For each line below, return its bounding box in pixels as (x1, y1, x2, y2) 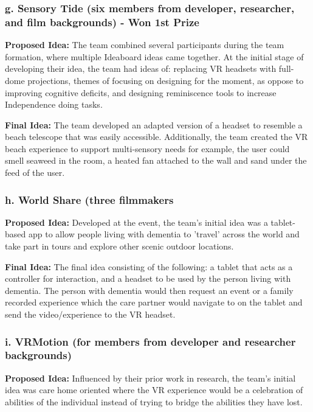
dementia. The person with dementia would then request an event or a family (5, 284, 294, 296)
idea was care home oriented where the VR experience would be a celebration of (5, 383, 303, 396)
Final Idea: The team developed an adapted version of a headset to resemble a (5, 118, 303, 131)
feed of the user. (5, 166, 65, 179)
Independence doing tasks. (5, 98, 103, 111)
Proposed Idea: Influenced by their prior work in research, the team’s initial (5, 371, 296, 384)
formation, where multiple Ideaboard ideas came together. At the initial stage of (5, 50, 304, 63)
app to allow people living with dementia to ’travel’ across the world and (28, 228, 300, 240)
